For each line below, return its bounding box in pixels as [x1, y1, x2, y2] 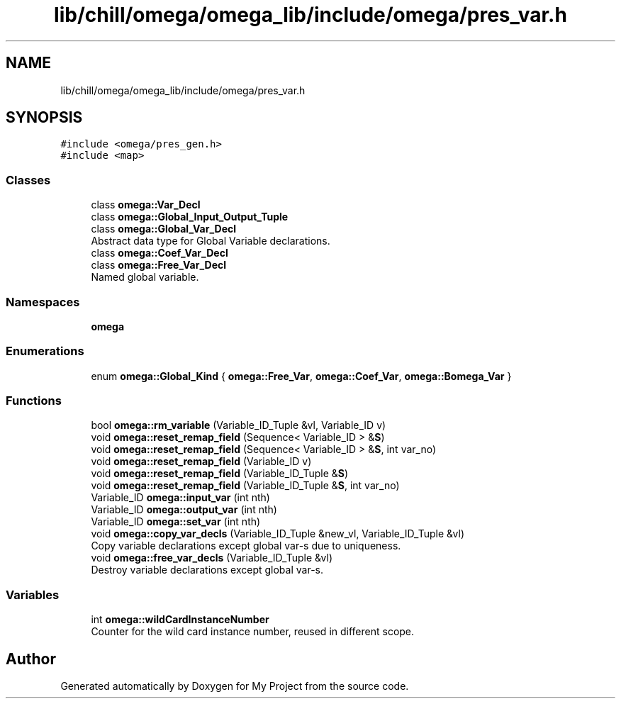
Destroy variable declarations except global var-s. [91, 564, 323, 576]
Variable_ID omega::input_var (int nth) [91, 491, 270, 504]
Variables [6, 587, 60, 602]
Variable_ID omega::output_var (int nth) [91, 503, 277, 516]
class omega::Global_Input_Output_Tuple [91, 211, 289, 223]
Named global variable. [91, 271, 199, 284]
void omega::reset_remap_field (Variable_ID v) [91, 455, 312, 468]
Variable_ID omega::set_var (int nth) [91, 515, 261, 528]
